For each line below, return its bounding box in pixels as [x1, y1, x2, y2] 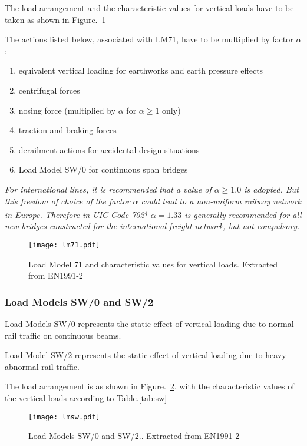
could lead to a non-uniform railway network [141, 194, 301, 207]
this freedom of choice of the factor [5, 194, 130, 207]
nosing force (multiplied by [18, 104, 116, 116]
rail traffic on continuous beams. [5, 329, 121, 341]
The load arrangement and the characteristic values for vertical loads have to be [5, 2, 294, 14]
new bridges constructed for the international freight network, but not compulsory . [5, 220, 300, 232]
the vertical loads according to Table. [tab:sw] [5, 392, 167, 404]
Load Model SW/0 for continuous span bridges [18, 163, 188, 176]
